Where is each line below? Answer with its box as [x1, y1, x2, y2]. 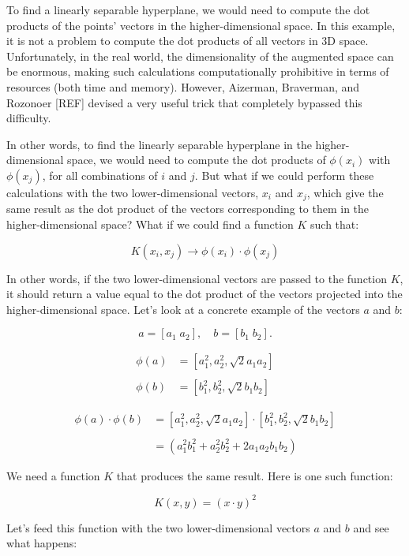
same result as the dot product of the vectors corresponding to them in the [6, 200, 370, 217]
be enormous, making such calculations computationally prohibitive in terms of [6, 63, 389, 80]
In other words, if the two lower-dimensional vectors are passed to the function [6, 270, 387, 286]
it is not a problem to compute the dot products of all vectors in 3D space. [6, 32, 369, 49]
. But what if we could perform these [194, 166, 374, 183]
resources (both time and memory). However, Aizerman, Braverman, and [6, 78, 360, 95]
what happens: [6, 535, 77, 551]
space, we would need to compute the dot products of [67, 151, 326, 168]
